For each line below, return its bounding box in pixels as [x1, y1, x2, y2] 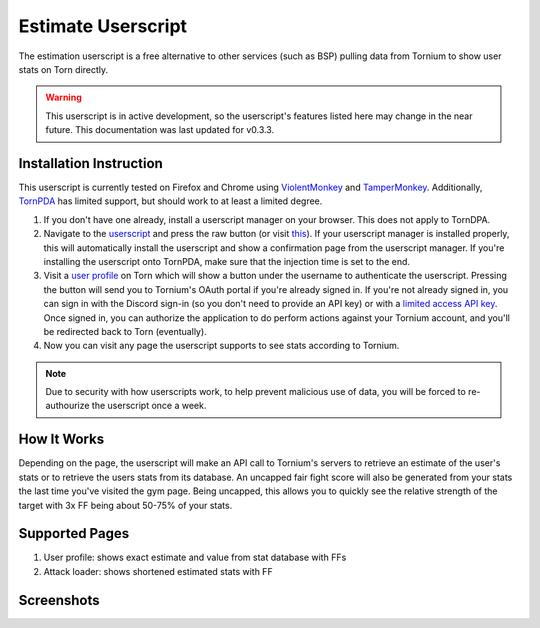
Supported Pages [18, 525, 130, 542]
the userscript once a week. [91, 400, 207, 412]
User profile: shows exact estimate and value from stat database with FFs [43, 551, 347, 564]
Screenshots [18, 591, 100, 609]
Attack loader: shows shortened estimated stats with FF [43, 565, 274, 577]
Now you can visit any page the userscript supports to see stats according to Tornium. [43, 340, 400, 352]
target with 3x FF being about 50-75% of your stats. [18, 499, 233, 511]
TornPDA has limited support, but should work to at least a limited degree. [18, 195, 323, 207]
